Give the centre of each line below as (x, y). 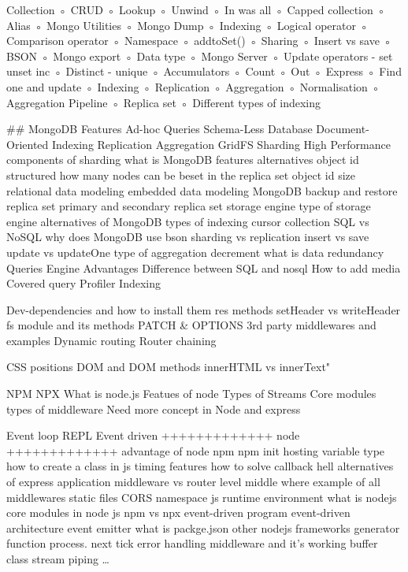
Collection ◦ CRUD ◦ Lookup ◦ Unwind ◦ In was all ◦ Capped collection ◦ (196, 9)
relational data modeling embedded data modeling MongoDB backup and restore (202, 190)
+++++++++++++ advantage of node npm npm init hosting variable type (196, 450)
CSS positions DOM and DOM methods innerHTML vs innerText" (169, 367)
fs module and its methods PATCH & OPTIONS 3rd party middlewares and (191, 325)
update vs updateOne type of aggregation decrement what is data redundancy (195, 252)
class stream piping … (58, 559)
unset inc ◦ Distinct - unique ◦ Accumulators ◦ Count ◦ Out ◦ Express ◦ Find (204, 71)
